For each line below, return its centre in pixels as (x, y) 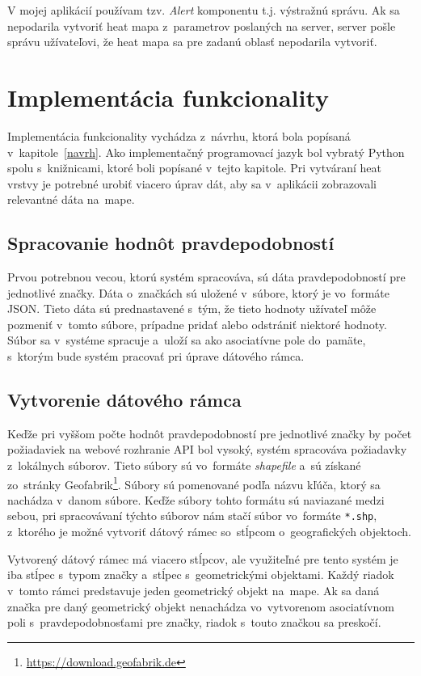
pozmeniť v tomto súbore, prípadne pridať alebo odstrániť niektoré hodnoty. (197, 324)
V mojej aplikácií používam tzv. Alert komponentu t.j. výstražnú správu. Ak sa (204, 10)
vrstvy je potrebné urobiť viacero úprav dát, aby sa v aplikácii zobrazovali (192, 183)
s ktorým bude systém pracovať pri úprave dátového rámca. (156, 356)
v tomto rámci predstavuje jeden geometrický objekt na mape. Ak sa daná (194, 590)
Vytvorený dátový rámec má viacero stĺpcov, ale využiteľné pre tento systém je (203, 558)
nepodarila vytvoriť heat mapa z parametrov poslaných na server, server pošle (202, 25)
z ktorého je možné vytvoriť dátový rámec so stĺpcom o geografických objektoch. (210, 532)
